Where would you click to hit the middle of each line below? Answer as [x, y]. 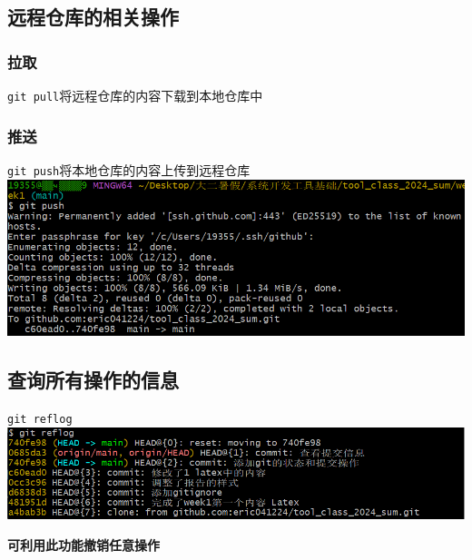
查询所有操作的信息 [93, 380]
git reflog [40, 420]
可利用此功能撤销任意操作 [84, 544]
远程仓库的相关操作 [93, 17]
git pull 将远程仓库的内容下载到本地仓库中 [135, 95]
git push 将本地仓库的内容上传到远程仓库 [129, 169]
